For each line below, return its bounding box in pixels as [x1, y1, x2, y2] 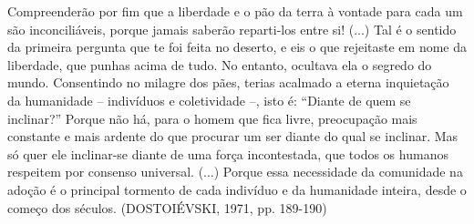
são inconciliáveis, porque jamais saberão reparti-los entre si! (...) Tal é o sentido [7, 19, 457, 38]
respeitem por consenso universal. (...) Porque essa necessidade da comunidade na [7, 162, 463, 181]
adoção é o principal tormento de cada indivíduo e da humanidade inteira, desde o [7, 179, 467, 199]
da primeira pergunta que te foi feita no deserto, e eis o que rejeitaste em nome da [7, 37, 467, 56]
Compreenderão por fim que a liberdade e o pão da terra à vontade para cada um [7, 2, 463, 20]
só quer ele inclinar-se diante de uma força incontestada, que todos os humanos [7, 144, 448, 163]
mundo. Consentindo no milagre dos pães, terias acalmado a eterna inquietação [7, 73, 449, 92]
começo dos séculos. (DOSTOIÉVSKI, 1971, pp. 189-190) [7, 198, 327, 217]
